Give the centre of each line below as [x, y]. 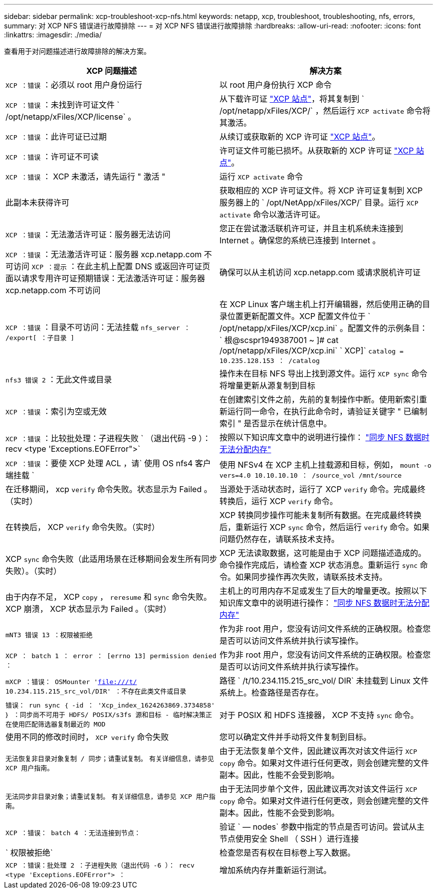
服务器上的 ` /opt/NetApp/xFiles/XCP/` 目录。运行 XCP [319, 202]
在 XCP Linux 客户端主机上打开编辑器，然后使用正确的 [321, 304]
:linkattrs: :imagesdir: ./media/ [53, 35]
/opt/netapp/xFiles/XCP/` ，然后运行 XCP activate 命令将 [325, 111]
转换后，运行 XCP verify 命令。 [279, 501]
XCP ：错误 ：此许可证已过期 [56, 137]
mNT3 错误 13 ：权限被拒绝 [49, 635]
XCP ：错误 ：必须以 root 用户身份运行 [74, 85]
